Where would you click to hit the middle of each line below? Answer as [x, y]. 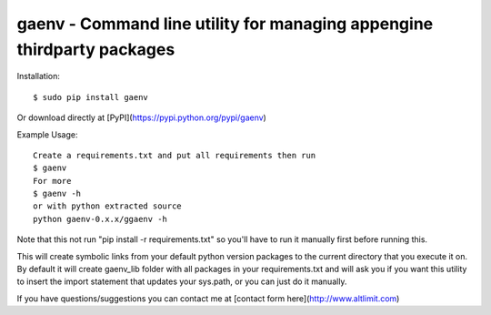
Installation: [39, 76]
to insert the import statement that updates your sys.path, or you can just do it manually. [182, 281]
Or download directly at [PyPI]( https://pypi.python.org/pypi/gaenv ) [142, 117]
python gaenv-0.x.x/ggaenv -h [100, 219]
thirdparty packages [96, 49]
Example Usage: [47, 134]
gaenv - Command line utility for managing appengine [225, 24]
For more [52, 181]
